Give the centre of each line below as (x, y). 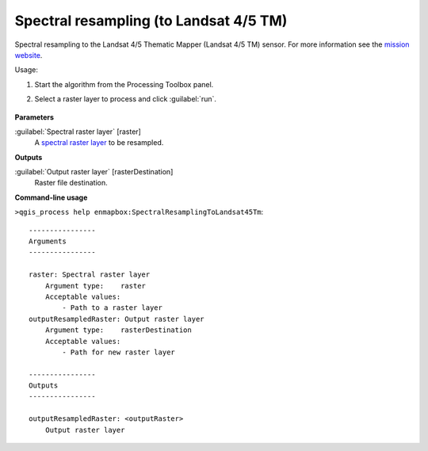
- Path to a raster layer (112, 308)
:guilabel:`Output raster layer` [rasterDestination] (94, 172)
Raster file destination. (71, 183)
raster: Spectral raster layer (90, 275)
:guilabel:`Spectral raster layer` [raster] (78, 132)
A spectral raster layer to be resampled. (99, 143)
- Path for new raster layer (119, 352)
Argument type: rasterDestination (118, 330)
